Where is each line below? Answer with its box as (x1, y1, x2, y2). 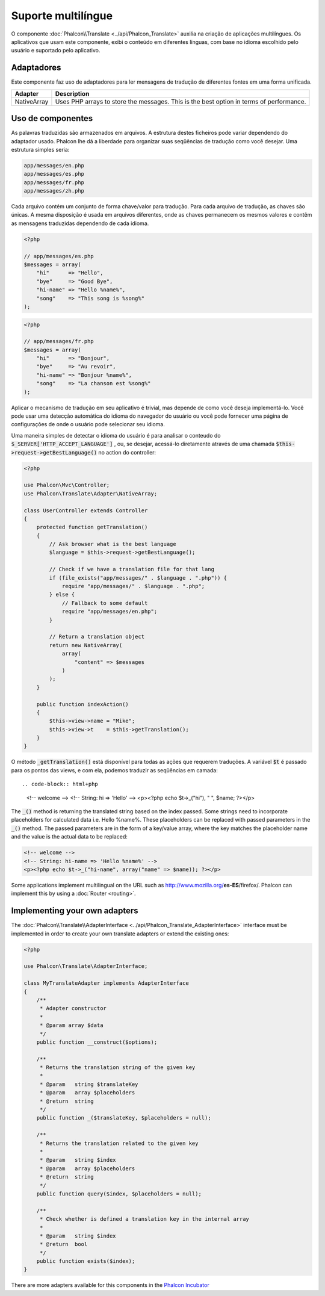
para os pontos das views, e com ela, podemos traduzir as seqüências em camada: (11, 766, 218, 774)
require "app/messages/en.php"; (61, 608, 158, 615)
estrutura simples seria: (11, 146, 70, 153)
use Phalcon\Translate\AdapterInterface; (23, 963, 148, 970)
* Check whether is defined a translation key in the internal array (39, 1216, 250, 1223)
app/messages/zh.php (23, 187, 84, 194)
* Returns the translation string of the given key (39, 1064, 196, 1071)
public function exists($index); (36, 1258, 135, 1265)
